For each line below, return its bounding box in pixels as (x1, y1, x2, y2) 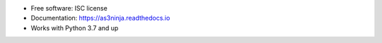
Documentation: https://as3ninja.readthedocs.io (30, 14, 170, 23)
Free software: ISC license (30, 4, 108, 12)
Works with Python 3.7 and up (30, 23, 119, 32)
